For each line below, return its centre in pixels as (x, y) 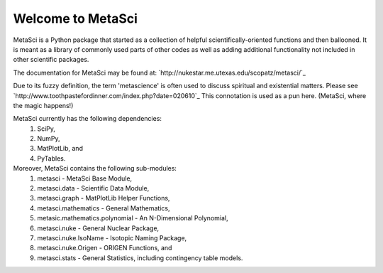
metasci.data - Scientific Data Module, (93, 188)
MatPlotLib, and (60, 149)
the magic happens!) (43, 105)
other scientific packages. (51, 60)
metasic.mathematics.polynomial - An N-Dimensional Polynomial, (133, 218)
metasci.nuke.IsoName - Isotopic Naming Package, (112, 237)
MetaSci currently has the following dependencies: (88, 119)
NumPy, (49, 139)
